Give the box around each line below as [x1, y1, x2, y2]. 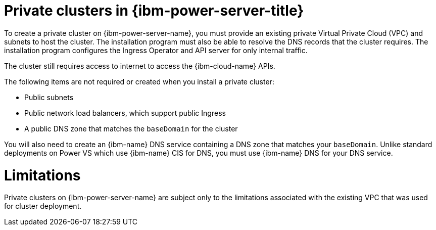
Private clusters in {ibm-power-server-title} [4, 2, 304, 19]
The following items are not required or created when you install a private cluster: [4, 77, 274, 86]
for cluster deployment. [4, 202, 82, 211]
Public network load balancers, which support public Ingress [24, 108, 226, 117]
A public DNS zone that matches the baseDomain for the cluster [24, 124, 238, 133]
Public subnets [24, 93, 74, 102]
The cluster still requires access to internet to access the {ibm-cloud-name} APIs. [4, 61, 275, 70]
